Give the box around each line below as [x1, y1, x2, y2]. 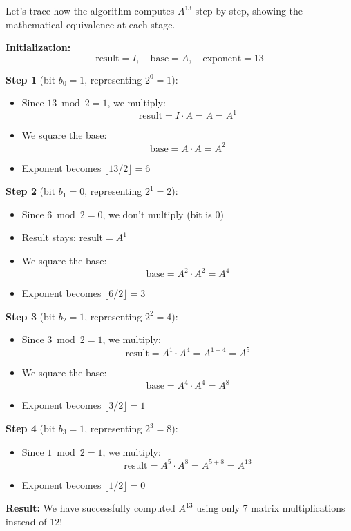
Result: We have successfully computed [6, 501, 175, 515]
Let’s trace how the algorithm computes [6, 3, 175, 17]
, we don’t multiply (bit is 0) [102, 206, 224, 221]
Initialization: [6, 40, 71, 55]
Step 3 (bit [6, 309, 56, 323]
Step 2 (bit [6, 184, 56, 198]
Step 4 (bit [6, 421, 56, 435]
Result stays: [21, 230, 76, 244]
